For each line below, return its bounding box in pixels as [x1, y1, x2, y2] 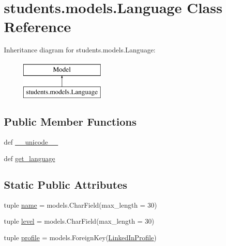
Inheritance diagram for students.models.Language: [4, 45, 156, 55]
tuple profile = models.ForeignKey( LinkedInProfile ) [4, 232, 157, 242]
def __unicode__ [4, 137, 59, 147]
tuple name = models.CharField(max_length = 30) [4, 199, 157, 210]
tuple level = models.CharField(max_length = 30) [4, 216, 154, 226]
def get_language [4, 153, 55, 163]
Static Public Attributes [4, 177, 127, 192]
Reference [4, 16, 71, 36]
